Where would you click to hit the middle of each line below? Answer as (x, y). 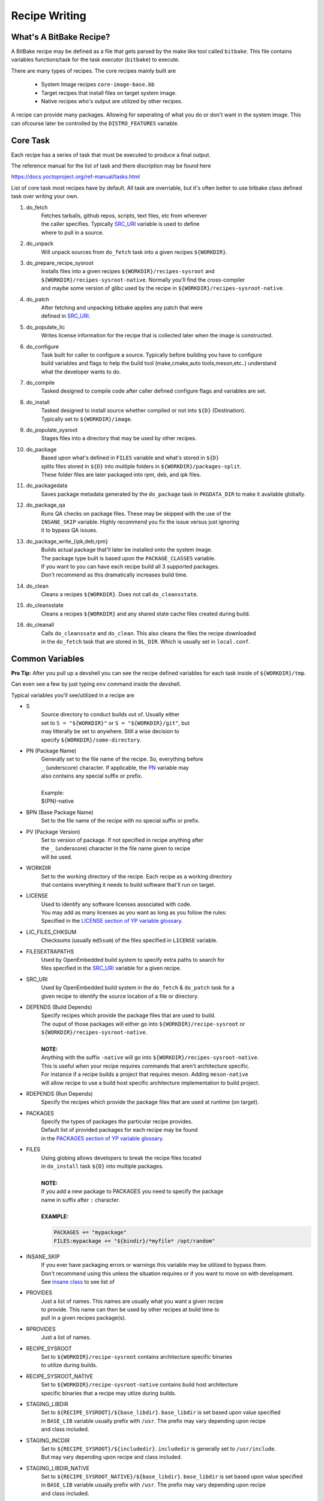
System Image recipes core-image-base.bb (98, 85)
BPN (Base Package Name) (60, 812)
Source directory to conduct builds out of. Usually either (110, 714)
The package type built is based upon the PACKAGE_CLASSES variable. (128, 558)
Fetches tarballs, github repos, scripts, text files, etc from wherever (124, 216)
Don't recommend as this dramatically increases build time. (115, 575)
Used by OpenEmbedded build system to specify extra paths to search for (133, 960)
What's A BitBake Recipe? (61, 37)
